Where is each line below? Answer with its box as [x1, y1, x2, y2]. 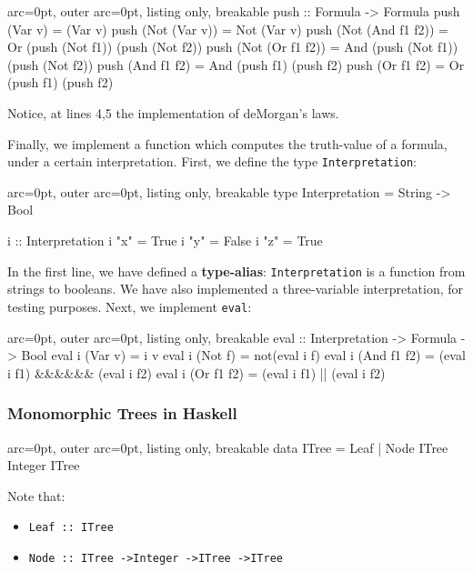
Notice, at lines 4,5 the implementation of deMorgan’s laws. [7, 103, 339, 122]
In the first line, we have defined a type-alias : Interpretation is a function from [7, 261, 466, 280]
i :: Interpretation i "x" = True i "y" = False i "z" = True [7, 231, 323, 249]
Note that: [7, 486, 65, 505]
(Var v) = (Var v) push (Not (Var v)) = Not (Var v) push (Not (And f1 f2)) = [7, 19, 448, 38]
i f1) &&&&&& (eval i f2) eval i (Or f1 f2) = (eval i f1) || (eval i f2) [7, 363, 386, 382]
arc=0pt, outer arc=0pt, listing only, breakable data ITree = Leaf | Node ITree [7, 437, 448, 457]
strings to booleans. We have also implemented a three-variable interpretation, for [7, 279, 464, 298]
